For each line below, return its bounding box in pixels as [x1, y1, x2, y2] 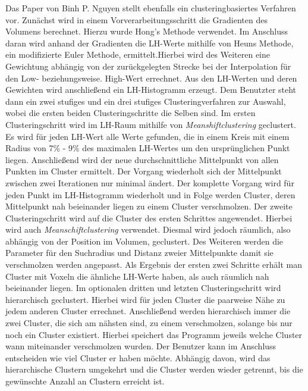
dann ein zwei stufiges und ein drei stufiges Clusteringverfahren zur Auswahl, [5, 95, 286, 107]
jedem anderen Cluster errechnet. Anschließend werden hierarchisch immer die [5, 305, 291, 317]
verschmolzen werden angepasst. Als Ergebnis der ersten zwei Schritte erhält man [5, 258, 303, 271]
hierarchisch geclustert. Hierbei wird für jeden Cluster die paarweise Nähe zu [5, 293, 285, 305]
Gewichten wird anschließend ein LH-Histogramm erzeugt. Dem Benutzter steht [5, 83, 297, 96]
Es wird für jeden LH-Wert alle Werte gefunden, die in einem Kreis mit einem [5, 130, 290, 142]
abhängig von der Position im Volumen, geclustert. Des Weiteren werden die [5, 234, 284, 247]
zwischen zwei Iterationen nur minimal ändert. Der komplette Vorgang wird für [5, 176, 294, 189]
